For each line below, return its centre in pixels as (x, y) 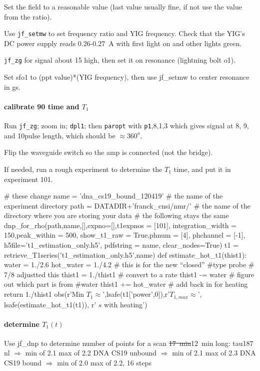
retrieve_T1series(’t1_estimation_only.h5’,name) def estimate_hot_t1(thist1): (125, 254)
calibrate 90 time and (42, 106)
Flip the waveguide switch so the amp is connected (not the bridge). (108, 152)
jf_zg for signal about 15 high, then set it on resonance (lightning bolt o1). (120, 60)
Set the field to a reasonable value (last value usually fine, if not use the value (123, 7)
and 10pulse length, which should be (60, 135)
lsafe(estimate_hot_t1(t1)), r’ (50, 304)
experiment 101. (28, 179)
